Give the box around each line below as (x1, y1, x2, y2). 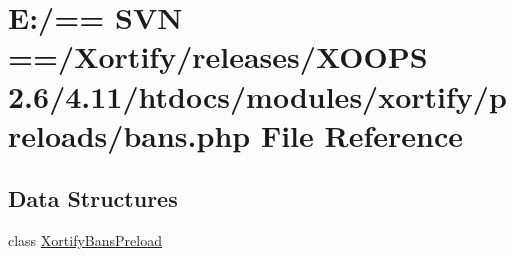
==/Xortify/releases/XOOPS (8, 36, 428, 77)
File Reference (260, 114, 464, 155)
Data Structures (8, 183, 178, 214)
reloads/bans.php (8, 114, 251, 155)
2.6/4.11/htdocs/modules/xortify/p (8, 75, 507, 116)
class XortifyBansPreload (8, 230, 162, 251)
